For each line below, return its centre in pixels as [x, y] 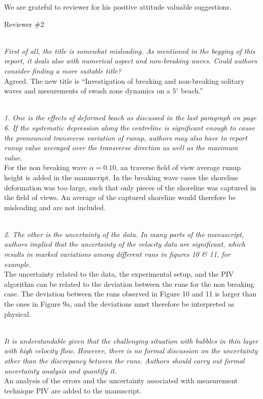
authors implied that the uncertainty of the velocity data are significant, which [125, 244]
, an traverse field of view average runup [178, 167]
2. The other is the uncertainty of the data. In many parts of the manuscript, [124, 234]
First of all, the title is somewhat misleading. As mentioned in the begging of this [130, 51]
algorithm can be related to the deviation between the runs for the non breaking [129, 284]
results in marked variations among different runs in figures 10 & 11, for [117, 254]
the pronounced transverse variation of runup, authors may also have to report [126, 137]
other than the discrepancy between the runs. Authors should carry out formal [124, 360]
